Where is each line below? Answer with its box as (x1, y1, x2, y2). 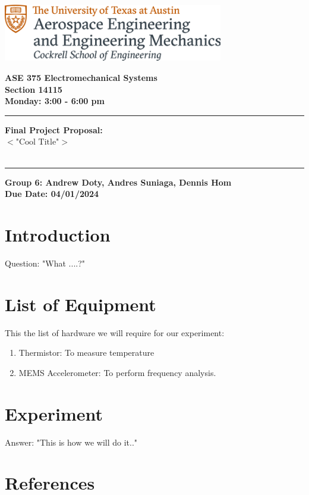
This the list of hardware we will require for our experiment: (5, 326, 225, 339)
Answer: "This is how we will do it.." (5, 436, 138, 448)
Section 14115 (5, 83, 62, 95)
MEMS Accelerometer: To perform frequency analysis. (18, 366, 216, 378)
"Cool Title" (15, 138, 59, 147)
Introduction (5, 223, 111, 247)
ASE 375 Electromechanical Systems (5, 71, 157, 84)
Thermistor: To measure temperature (18, 346, 154, 359)
